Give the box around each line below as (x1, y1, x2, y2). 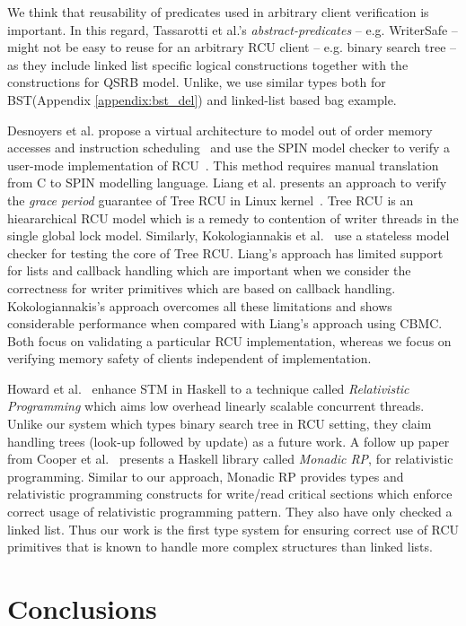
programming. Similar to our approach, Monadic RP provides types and (7, 466, 404, 485)
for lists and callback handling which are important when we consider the (7, 261, 411, 280)
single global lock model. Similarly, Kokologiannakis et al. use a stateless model (7, 226, 450, 245)
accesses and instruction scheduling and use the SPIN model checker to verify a (7, 138, 451, 157)
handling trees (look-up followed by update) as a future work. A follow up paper (7, 431, 450, 450)
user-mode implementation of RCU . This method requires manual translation (7, 155, 439, 174)
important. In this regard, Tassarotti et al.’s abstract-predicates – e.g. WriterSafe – (7, 20, 458, 39)
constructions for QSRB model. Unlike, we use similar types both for (7, 73, 386, 91)
